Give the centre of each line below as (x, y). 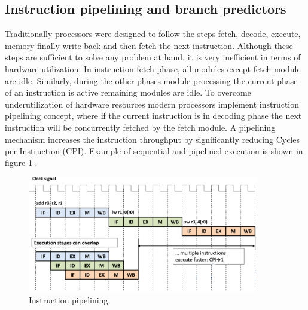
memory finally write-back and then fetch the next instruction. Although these (149, 45)
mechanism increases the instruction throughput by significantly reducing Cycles (152, 139)
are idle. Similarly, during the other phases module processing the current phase (151, 80)
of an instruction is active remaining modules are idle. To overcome (128, 92)
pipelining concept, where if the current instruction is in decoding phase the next (153, 116)
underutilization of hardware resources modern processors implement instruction (152, 104)
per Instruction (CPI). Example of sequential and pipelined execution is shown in (154, 151)
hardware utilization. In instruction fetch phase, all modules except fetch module (153, 68)
